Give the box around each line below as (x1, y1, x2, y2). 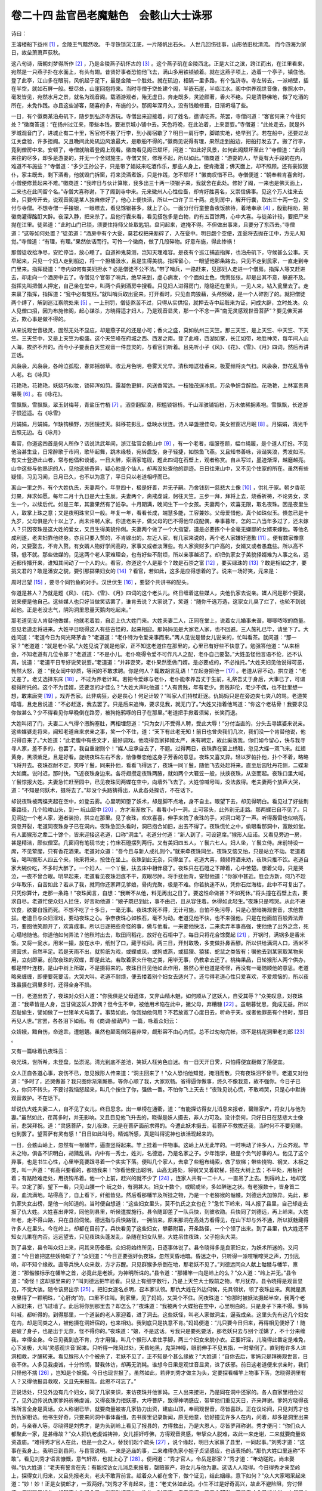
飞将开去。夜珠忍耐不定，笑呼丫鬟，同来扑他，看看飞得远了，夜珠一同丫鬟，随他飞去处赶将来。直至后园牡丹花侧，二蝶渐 (11, 761, 309, 769)
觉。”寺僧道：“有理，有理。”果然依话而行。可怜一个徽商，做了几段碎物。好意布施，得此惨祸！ (11, 237, 238, 245)
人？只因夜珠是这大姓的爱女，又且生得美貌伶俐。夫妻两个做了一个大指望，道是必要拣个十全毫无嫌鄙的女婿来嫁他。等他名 (11, 525, 309, 533)
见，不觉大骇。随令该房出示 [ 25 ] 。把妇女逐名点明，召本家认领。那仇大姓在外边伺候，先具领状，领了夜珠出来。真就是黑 (11, 1286, 306, 1293)
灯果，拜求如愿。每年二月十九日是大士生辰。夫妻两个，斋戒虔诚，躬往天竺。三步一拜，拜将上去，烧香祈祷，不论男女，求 (11, 492, 309, 499)
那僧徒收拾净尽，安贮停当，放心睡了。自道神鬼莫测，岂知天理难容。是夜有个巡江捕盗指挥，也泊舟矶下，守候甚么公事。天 (11, 249, 309, 256)
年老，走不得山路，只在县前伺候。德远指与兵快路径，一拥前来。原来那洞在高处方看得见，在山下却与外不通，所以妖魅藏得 (11, 1217, 309, 1224)
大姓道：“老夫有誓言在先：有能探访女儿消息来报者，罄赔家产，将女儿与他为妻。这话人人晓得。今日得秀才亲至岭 (26, 1464, 301, 1471)
